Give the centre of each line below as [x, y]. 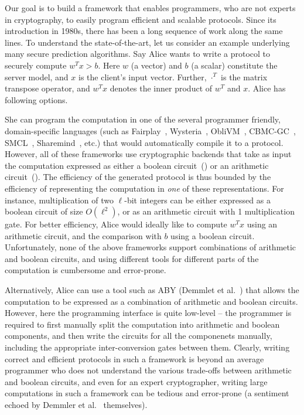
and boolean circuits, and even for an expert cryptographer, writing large [136, 381]
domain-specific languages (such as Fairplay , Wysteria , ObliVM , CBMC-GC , [150, 130]
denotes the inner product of [161, 88]
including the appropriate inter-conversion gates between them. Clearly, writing [147, 347]
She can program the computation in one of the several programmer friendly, [143, 119]
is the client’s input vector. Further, [143, 76]
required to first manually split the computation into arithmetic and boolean [142, 324]
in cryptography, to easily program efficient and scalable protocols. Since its [141, 19]
